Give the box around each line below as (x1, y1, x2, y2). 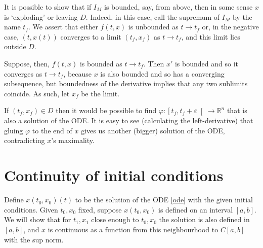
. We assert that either (28, 21, 98, 32)
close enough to (91, 214, 139, 225)
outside (4, 41, 26, 52)
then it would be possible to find (56, 105, 157, 116)
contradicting (4, 135, 45, 146)
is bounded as (79, 58, 122, 68)
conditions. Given (4, 204, 58, 215)
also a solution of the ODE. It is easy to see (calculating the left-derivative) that (4, 115, 253, 126)
